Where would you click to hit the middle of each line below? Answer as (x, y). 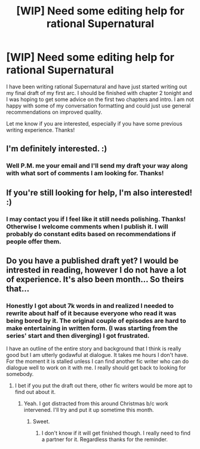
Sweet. (41, 421)
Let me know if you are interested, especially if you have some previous (94, 123)
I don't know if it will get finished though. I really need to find (116, 433)
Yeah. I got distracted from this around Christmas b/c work (96, 404)
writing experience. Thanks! (41, 130)
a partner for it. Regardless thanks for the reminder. (105, 439)
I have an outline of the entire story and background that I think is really (94, 349)
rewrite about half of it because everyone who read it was (91, 313)
